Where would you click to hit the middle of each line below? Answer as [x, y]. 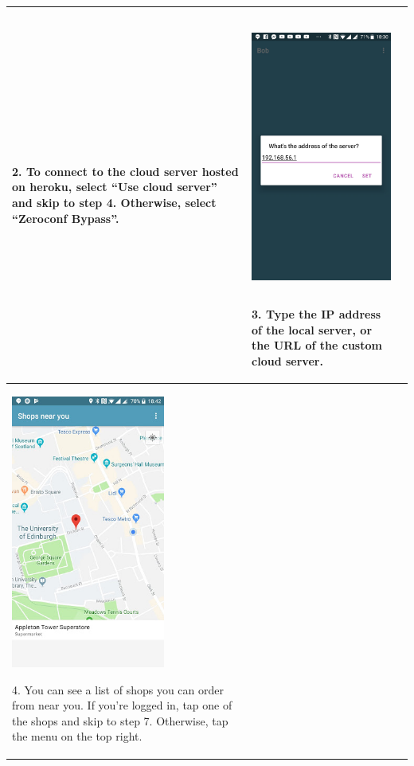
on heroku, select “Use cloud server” [115, 187]
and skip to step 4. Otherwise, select [114, 203]
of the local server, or [312, 329]
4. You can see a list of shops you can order [118, 689]
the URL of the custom [317, 345]
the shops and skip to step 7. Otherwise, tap [120, 720]
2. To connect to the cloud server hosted [125, 171]
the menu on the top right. [77, 736]
